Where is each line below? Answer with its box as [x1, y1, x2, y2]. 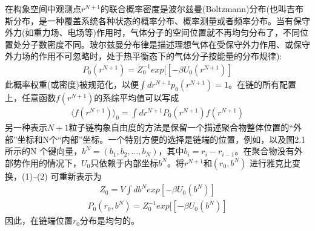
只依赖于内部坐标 [90, 156, 159, 169]
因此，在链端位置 [5, 214, 73, 227]
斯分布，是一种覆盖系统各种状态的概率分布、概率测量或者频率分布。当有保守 [5, 14, 310, 27]
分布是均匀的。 [80, 214, 140, 227]
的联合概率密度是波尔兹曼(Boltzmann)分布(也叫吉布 [100, 2, 303, 15]
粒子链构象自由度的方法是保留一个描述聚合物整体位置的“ [68, 121, 293, 134]
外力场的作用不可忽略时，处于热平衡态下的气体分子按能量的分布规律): [5, 50, 282, 62]
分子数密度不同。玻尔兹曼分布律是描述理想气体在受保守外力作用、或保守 [21, 37, 310, 50]
